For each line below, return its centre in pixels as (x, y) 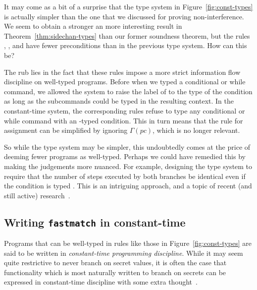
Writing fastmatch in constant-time (95, 222)
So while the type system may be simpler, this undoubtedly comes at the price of (127, 146)
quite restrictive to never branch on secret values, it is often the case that (115, 262)
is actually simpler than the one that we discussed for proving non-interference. (124, 16)
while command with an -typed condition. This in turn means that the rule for (124, 120)
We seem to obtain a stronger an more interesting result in (93, 26)
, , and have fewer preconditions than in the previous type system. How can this (126, 45)
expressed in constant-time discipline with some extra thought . (101, 282)
